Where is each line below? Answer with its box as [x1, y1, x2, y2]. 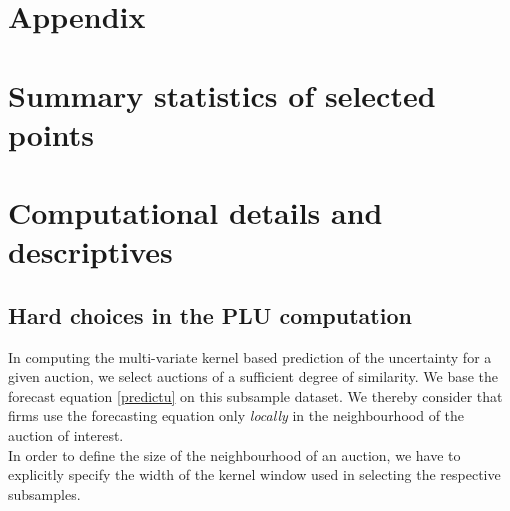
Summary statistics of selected [8, 74, 436, 115]
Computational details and [8, 192, 383, 233]
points [8, 113, 95, 154]
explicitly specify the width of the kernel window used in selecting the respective [8, 464, 501, 485]
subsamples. [8, 483, 81, 504]
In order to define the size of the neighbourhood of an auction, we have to [8, 444, 461, 465]
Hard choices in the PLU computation [8, 299, 412, 330]
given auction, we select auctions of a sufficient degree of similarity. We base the [8, 366, 499, 387]
